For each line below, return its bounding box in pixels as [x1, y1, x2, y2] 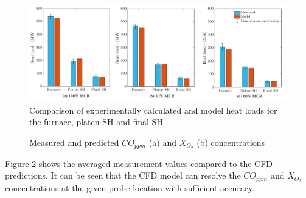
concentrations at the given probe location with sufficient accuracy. [5, 182, 255, 194]
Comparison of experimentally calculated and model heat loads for [29, 103, 277, 116]
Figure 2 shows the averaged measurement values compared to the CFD [5, 157, 273, 169]
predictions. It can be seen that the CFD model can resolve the [5, 169, 241, 182]
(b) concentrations [196, 135, 265, 148]
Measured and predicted [29, 135, 119, 148]
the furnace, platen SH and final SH [29, 115, 163, 128]
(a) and [148, 135, 176, 148]
